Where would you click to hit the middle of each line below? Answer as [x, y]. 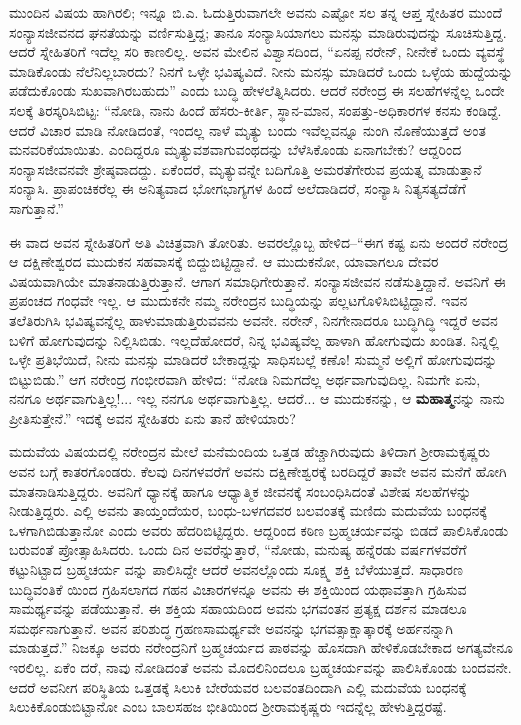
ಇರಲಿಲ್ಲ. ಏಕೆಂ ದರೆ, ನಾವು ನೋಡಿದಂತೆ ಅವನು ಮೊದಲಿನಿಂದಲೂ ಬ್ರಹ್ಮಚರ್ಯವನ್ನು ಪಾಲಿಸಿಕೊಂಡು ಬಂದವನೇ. [260, 667]
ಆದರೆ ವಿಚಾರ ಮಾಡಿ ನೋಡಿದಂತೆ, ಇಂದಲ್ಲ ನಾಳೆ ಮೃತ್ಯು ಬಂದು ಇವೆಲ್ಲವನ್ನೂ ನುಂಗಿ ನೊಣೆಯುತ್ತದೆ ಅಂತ [247, 129]
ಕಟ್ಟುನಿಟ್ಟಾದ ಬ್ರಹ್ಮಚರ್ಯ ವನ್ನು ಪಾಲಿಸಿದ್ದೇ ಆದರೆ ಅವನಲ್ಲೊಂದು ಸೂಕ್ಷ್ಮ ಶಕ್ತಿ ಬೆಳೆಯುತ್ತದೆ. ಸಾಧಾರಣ [236, 569]
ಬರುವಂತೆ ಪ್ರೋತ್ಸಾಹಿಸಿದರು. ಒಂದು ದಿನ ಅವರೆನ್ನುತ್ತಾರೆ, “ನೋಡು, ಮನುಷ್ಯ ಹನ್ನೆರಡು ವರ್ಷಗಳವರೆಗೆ [238, 549]
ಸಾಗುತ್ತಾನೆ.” [36, 207]
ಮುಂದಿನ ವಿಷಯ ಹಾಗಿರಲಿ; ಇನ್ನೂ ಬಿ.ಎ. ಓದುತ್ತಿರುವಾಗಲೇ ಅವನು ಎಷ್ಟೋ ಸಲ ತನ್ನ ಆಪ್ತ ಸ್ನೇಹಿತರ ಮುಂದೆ [256, 12]
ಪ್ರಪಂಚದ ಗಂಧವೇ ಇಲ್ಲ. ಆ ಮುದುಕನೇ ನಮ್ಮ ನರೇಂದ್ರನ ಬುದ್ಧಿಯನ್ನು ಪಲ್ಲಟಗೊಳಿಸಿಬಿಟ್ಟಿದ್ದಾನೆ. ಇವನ [238, 300]
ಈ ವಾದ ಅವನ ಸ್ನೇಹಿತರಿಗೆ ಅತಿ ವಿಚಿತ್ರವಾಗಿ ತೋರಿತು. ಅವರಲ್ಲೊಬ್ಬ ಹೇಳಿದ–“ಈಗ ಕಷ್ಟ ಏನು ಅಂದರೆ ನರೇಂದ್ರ [259, 241]
